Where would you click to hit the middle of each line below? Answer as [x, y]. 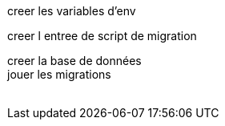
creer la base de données [74, 61]
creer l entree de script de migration [102, 36]
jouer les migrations [59, 74]
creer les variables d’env [72, 11]
